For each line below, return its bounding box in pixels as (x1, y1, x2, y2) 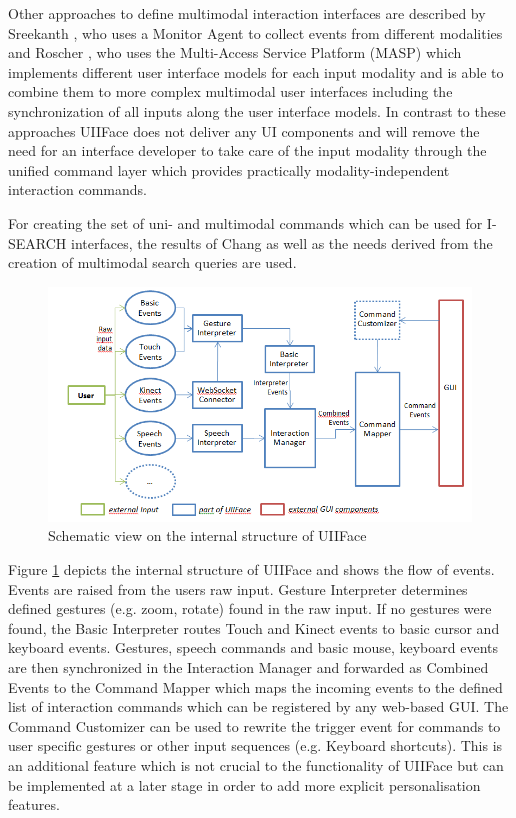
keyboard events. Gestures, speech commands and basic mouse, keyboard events (8, 637, 498, 658)
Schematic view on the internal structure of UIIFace (48, 525, 367, 546)
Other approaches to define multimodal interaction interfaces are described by (8, 3, 486, 23)
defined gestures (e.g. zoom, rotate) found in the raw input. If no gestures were (8, 598, 492, 619)
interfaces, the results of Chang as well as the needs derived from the (70, 232, 493, 253)
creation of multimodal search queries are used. (8, 252, 297, 273)
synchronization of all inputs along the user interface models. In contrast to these (8, 100, 506, 121)
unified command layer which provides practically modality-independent (8, 159, 450, 180)
